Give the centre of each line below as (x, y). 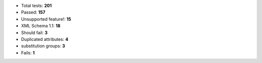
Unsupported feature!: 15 (46, 19)
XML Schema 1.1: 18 (41, 26)
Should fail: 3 (34, 32)
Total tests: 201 (36, 6)
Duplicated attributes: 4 (45, 39)
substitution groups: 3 (43, 46)
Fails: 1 (28, 52)
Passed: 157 (33, 13)
